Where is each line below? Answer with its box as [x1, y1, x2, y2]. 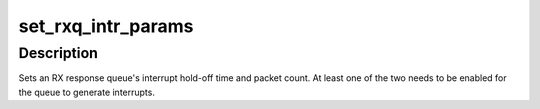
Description [18, 44, 99, 62]
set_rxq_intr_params [18, 15, 194, 37]
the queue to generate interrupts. [18, 86, 155, 98]
